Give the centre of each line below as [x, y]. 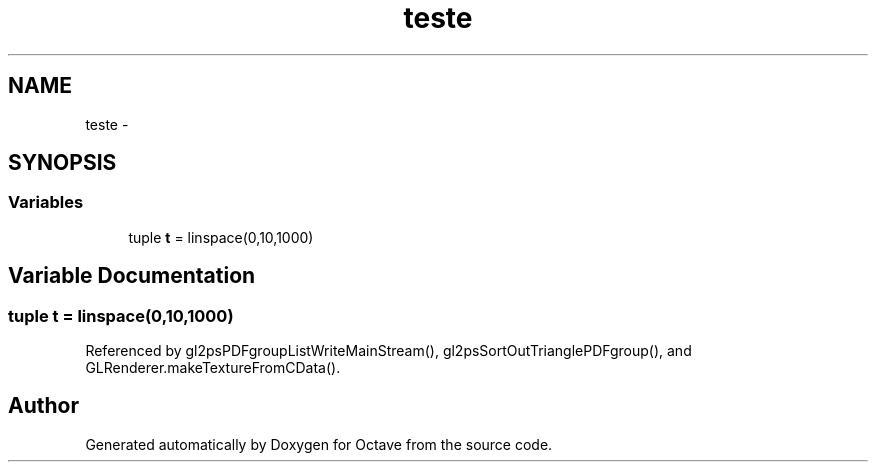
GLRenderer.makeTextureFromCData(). [213, 368]
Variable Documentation [132, 276]
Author [43, 406]
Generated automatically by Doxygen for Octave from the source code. [319, 444]
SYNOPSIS [62, 163]
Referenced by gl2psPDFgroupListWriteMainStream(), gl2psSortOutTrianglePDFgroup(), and [388, 351]
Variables [46, 202]
